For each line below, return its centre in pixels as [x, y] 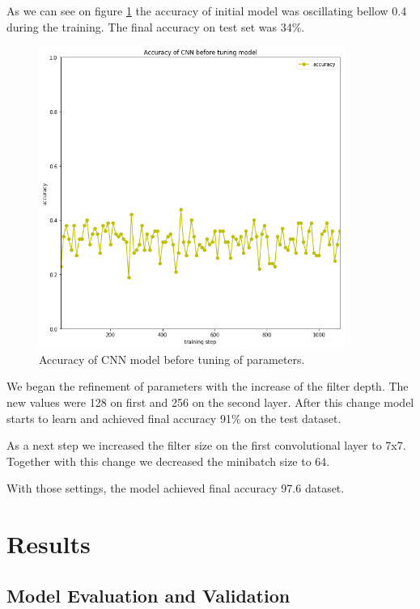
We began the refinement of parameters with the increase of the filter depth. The [208, 386]
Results [49, 544]
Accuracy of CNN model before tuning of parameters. [172, 359]
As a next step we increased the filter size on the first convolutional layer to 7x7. [206, 445]
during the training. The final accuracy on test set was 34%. [156, 26]
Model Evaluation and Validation [148, 595]
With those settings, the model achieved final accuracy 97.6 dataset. [176, 488]
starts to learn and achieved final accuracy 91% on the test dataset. [174, 418]
